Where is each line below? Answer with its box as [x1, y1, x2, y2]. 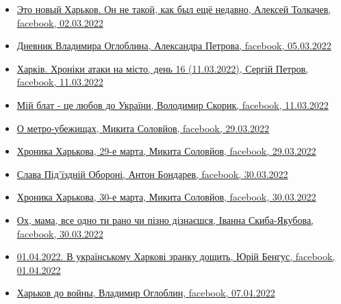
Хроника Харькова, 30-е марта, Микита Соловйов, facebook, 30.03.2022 [16, 190, 316, 204]
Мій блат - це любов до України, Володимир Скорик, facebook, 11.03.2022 [16, 97, 329, 112]
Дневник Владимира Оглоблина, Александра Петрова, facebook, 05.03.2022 [16, 38, 331, 53]
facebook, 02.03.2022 [16, 15, 103, 29]
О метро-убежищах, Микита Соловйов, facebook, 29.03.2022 [16, 121, 270, 135]
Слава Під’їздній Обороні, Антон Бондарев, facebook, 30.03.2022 [16, 166, 288, 181]
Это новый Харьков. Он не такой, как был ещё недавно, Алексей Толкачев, [16, 2, 331, 16]
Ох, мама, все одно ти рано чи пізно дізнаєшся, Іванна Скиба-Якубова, [16, 212, 314, 227]
